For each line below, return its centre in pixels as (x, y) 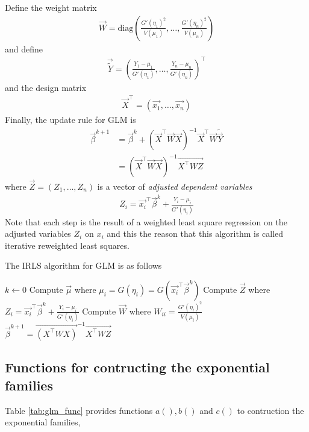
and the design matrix (46, 87)
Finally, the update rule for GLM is (70, 120)
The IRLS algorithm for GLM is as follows (83, 265)
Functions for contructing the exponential (137, 367)
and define (24, 49)
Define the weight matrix (51, 7)
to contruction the (270, 410)
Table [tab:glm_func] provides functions (79, 410)
